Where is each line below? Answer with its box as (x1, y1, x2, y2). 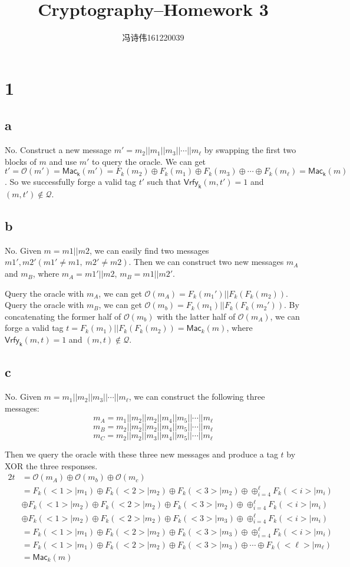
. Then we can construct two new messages (128, 256, 284, 268)
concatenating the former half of (5, 310, 121, 322)
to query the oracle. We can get (92, 155, 206, 167)
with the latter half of (157, 310, 236, 322)
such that (147, 175, 181, 188)
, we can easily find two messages (89, 244, 209, 256)
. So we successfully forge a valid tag (5, 175, 137, 188)
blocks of (5, 155, 37, 167)
